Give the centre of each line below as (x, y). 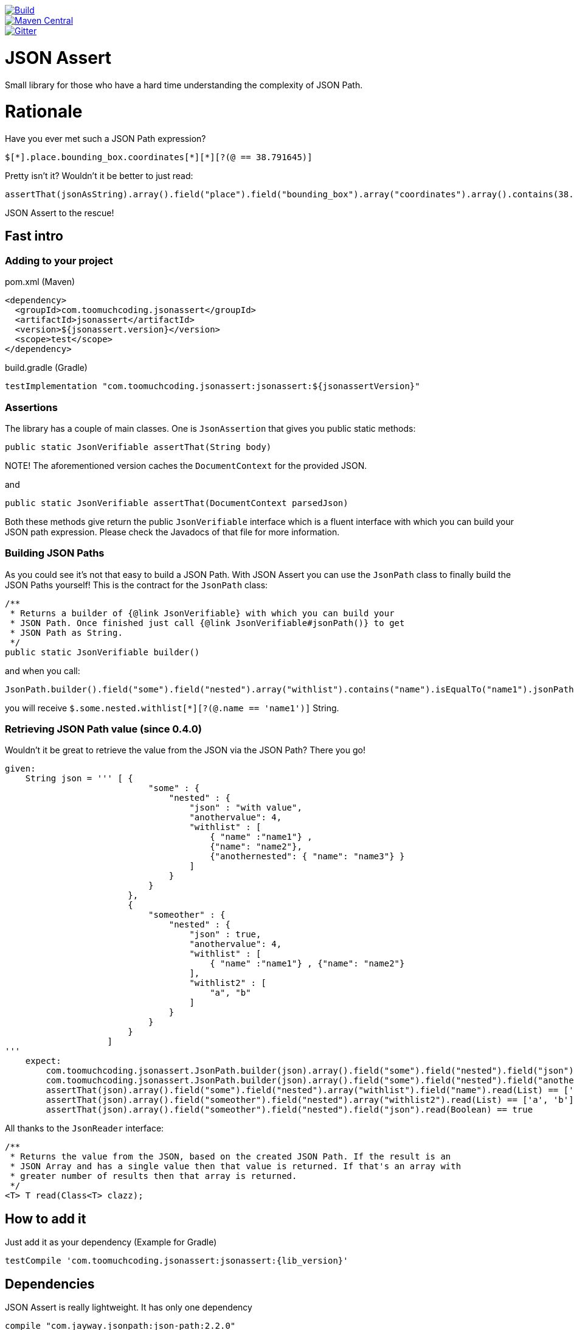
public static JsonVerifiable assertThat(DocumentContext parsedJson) (177, 503)
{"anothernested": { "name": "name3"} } (307, 857)
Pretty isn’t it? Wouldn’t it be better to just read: (99, 176)
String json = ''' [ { (79, 779)
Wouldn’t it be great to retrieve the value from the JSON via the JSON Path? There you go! (185, 750)
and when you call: (43, 670)
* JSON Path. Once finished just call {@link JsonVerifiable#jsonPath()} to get (207, 623)
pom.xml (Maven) (40, 282)
